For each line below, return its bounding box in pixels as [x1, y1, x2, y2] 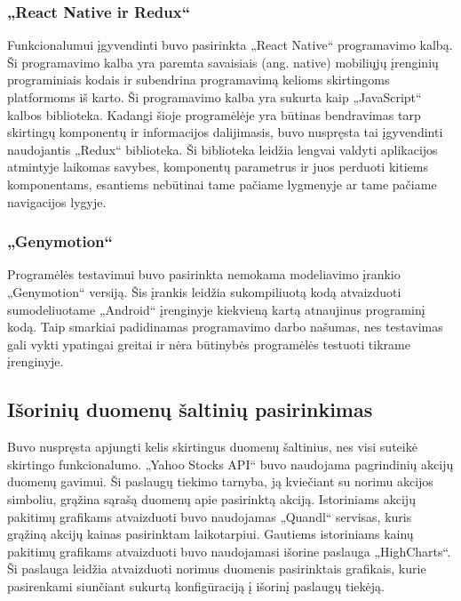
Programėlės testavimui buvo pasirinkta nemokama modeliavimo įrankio [7, 265, 401, 284]
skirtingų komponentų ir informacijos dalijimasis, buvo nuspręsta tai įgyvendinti [7, 123, 443, 141]
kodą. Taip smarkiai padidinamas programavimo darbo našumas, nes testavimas [7, 317, 443, 336]
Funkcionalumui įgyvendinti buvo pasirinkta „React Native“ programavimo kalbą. [7, 36, 453, 54]
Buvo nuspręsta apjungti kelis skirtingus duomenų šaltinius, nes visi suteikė [7, 437, 417, 456]
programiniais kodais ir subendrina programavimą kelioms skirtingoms [7, 70, 390, 89]
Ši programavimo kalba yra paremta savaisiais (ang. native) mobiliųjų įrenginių [7, 52, 439, 71]
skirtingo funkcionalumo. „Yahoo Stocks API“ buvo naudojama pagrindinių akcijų [7, 454, 454, 473]
